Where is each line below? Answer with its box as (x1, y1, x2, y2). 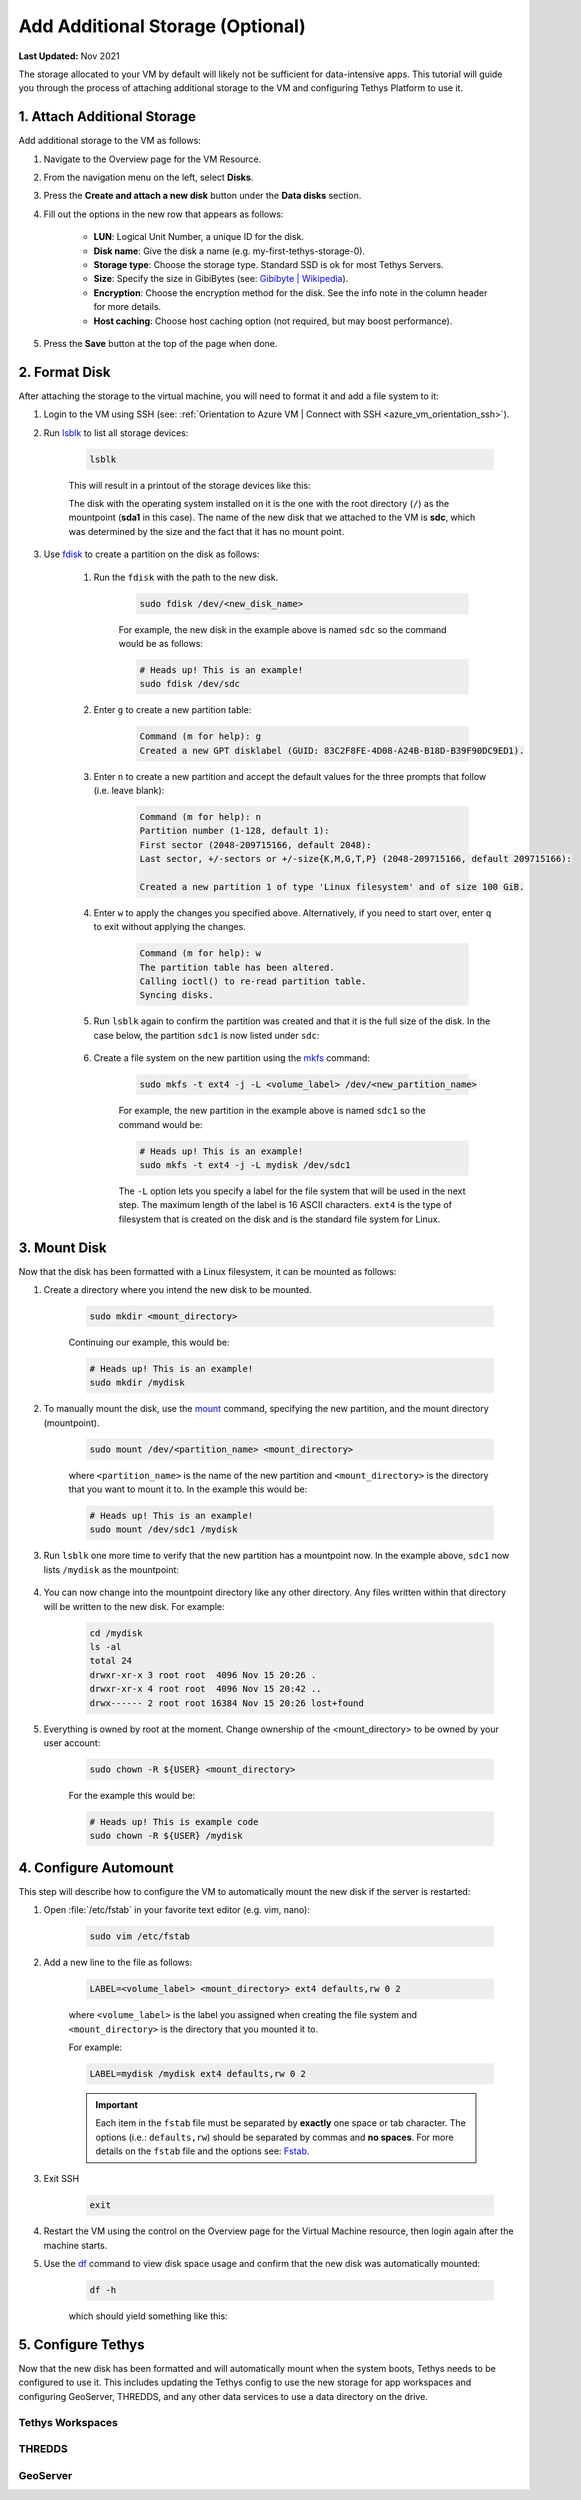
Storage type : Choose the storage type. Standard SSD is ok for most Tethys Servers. (93, 258, 444, 270)
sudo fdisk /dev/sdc (139, 678, 240, 690)
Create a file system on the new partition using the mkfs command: (93, 1052, 370, 1064)
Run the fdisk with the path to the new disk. (93, 571, 279, 583)
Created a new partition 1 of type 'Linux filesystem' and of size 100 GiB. (139, 881, 525, 892)
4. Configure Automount (18, 1859, 174, 1876)
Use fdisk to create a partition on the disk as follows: (43, 548, 260, 560)
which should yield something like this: (68, 2310, 229, 2322)
